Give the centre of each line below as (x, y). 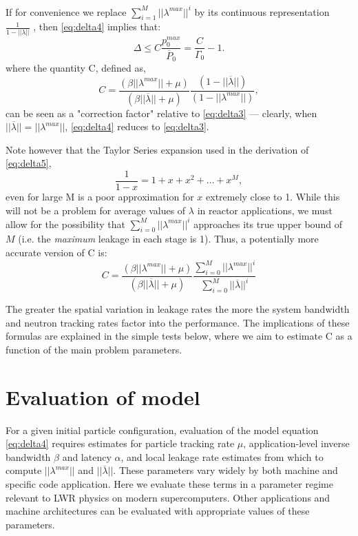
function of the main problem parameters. (94, 349)
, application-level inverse (296, 443)
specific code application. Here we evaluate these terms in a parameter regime (169, 483)
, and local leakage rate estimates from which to (222, 456)
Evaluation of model (103, 396)
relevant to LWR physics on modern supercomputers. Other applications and (168, 497)
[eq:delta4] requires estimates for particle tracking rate (120, 443)
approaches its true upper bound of (268, 224)
